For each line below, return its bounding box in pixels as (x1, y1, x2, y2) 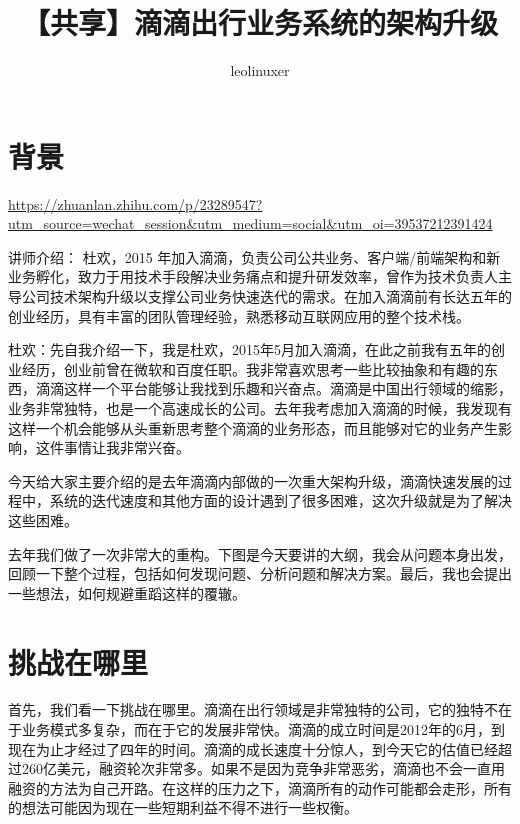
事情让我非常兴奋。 (63, 437, 190, 458)
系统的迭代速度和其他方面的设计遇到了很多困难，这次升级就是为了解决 (49, 490, 512, 511)
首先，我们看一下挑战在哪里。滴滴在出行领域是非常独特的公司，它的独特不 (8, 699, 498, 720)
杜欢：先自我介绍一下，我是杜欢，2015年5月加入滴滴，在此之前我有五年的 (8, 339, 491, 360)
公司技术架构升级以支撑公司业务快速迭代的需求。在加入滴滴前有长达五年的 (21, 286, 512, 307)
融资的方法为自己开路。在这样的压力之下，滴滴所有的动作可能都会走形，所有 (8, 777, 512, 798)
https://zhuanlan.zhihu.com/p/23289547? (8, 193, 263, 214)
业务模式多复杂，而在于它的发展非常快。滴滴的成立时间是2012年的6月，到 (21, 719, 505, 740)
